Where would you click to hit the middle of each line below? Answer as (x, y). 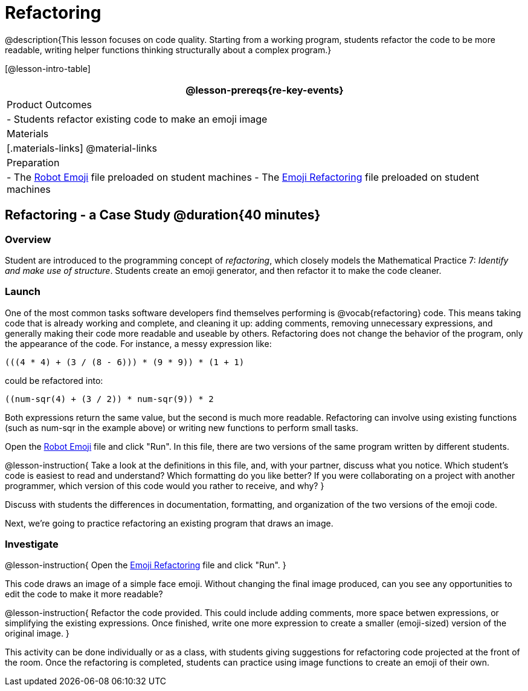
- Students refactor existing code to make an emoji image (137, 119)
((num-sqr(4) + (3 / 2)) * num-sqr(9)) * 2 (109, 399)
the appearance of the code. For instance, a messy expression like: (138, 343)
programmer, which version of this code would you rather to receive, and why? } (165, 485)
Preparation (33, 162)
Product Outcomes (49, 104)
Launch (23, 292)
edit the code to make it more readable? (84, 594)
